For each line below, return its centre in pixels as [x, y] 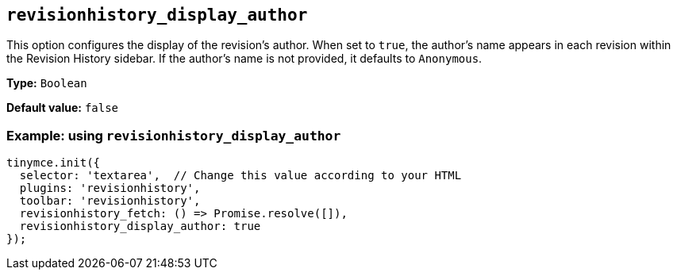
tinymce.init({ [54, 163]
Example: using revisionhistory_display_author [174, 135]
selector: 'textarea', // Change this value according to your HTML [240, 176]
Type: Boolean [47, 83]
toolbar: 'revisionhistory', [110, 201]
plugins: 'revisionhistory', [110, 188]
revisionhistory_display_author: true [140, 226]
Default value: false [63, 108]
